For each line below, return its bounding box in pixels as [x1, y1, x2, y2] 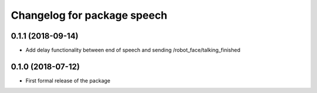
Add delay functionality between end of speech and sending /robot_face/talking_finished [25, 47, 241, 54]
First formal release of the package [25, 77, 111, 84]
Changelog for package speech [11, 9, 167, 22]
